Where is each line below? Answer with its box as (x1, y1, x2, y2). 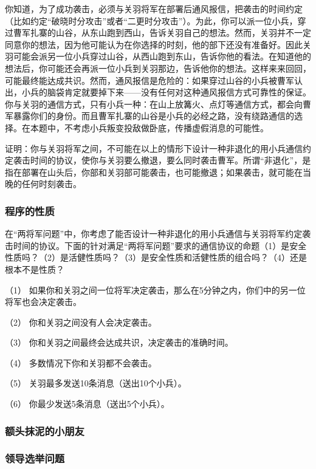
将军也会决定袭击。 (5, 295, 81, 308)
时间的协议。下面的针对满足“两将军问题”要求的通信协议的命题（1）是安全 (13, 239, 307, 252)
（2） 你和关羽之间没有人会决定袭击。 (5, 315, 157, 328)
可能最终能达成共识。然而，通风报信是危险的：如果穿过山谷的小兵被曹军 (5, 74, 294, 86)
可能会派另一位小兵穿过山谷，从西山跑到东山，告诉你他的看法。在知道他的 (13, 50, 311, 63)
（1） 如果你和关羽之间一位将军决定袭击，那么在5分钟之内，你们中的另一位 (5, 283, 306, 296)
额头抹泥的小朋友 (5, 423, 84, 438)
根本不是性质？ (5, 262, 64, 275)
